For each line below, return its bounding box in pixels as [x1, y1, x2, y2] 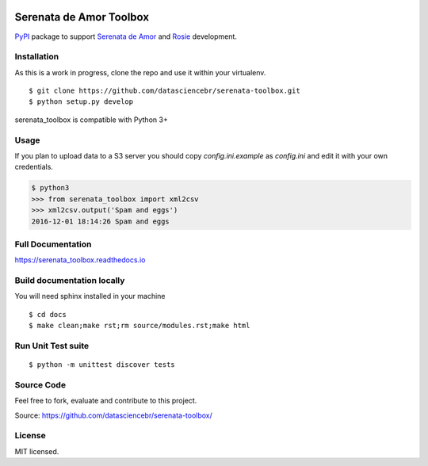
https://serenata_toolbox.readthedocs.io [14, 255, 146, 265]
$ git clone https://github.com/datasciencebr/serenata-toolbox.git [29, 86, 300, 95]
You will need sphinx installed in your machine [14, 292, 166, 301]
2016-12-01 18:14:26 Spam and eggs [31, 216, 170, 226]
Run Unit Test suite [14, 340, 90, 351]
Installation [14, 52, 59, 63]
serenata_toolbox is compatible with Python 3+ [14, 115, 168, 124]
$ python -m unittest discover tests [29, 361, 176, 369]
